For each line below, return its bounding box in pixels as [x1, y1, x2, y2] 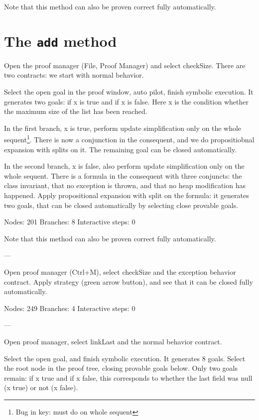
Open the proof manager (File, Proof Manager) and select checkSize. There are [4, 60, 246, 70]
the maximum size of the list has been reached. [4, 106, 147, 116]
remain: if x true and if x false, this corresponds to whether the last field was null [4, 372, 253, 383]
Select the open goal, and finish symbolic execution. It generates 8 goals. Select [4, 353, 246, 363]
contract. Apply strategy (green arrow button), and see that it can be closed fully [4, 276, 253, 287]
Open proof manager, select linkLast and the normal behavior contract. [4, 336, 222, 346]
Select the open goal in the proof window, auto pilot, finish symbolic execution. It [4, 87, 254, 97]
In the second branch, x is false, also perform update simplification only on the [4, 161, 245, 171]
